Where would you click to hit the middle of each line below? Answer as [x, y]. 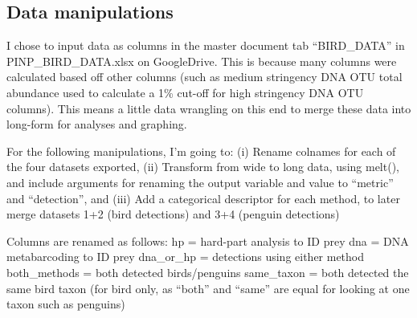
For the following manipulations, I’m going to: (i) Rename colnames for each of [201, 151]
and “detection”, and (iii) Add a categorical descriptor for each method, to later [203, 198]
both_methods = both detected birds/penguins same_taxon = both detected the [208, 272]
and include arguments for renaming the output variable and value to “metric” [200, 182]
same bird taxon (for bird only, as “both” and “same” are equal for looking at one [208, 288]
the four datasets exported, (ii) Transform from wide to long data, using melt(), [203, 167]
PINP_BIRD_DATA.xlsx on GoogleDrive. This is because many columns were [202, 61]
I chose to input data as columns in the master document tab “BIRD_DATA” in [206, 45]
